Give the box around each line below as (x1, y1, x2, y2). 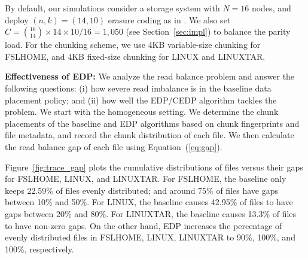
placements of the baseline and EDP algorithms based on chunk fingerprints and (5, 117, 300, 129)
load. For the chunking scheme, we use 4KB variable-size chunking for (5, 38, 261, 51)
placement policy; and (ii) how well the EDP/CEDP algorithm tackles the (5, 93, 277, 106)
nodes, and (251, 2, 291, 14)
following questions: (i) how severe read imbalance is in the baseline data (5, 81, 272, 94)
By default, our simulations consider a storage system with (5, 2, 220, 14)
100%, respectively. (5, 242, 74, 255)
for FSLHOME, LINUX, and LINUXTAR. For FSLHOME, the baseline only (5, 172, 286, 185)
